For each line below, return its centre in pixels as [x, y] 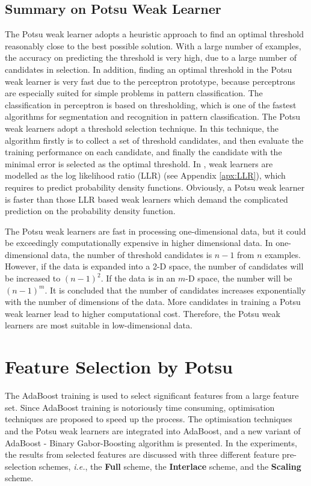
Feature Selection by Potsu [119, 367]
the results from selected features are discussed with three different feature [142, 454]
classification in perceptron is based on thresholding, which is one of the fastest [151, 104]
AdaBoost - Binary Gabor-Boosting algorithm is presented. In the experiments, [151, 442]
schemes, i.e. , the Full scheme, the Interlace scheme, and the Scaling [170, 466]
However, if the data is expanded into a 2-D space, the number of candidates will [154, 266]
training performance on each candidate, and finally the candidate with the [143, 152]
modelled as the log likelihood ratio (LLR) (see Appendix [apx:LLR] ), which [145, 175]
